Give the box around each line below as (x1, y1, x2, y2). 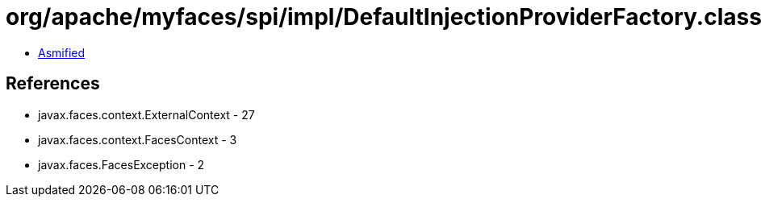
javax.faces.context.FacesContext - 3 (38, 132, 237, 147)
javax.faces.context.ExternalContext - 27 (38, 107, 255, 122)
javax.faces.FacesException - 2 (38, 157, 205, 172)
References (6, 73, 100, 94)
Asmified (38, 45, 86, 60)
